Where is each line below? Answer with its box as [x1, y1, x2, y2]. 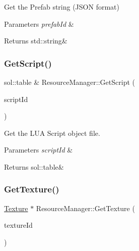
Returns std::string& [4, 35, 67, 46]
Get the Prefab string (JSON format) [4, 2, 119, 12]
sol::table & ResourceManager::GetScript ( [4, 77, 135, 87]
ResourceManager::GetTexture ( [36, 203, 135, 213]
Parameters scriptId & [4, 144, 73, 155]
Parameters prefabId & [4, 18, 74, 29]
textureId [4, 220, 33, 230]
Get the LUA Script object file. [4, 127, 100, 138]
